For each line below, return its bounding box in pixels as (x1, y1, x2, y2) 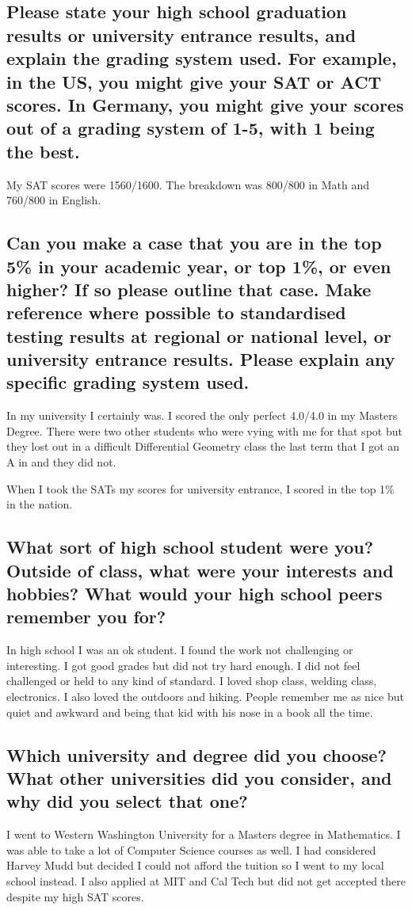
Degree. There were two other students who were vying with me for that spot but (6, 422, 402, 439)
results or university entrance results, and (6, 22, 357, 47)
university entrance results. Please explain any (6, 347, 395, 371)
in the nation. (6, 496, 73, 512)
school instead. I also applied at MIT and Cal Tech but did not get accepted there (6, 872, 406, 889)
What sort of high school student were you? (6, 535, 374, 559)
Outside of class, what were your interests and (6, 558, 394, 582)
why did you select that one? (6, 789, 248, 813)
